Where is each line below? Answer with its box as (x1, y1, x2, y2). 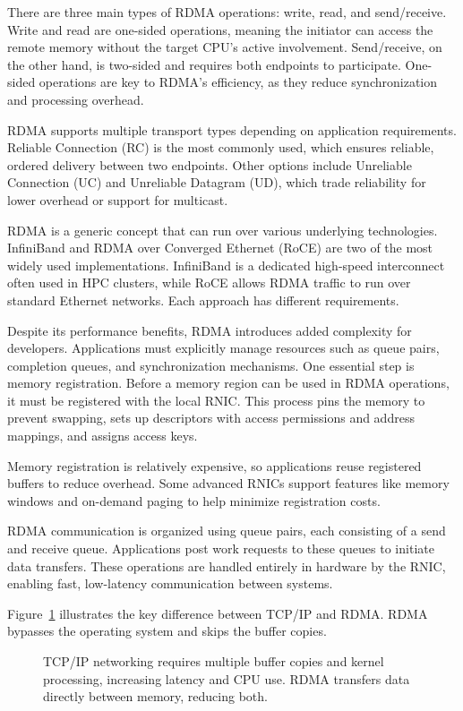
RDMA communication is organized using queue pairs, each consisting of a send (7, 521, 446, 540)
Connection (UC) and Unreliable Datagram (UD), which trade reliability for (7, 173, 426, 192)
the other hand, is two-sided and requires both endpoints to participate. (7, 55, 401, 73)
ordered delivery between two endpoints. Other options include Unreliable (7, 155, 412, 174)
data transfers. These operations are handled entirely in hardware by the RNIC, (7, 556, 446, 575)
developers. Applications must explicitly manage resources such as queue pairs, (7, 338, 440, 357)
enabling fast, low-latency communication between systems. (7, 574, 333, 593)
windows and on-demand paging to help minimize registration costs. (7, 491, 381, 510)
